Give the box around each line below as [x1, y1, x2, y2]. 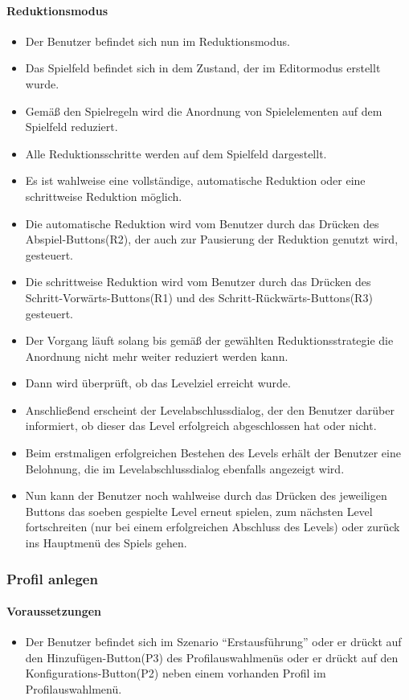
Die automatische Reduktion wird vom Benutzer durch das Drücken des [25, 215, 379, 231]
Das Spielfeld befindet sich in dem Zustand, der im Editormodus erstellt [25, 59, 381, 76]
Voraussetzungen [6, 603, 102, 620]
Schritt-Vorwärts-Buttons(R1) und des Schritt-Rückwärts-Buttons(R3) [25, 289, 373, 305]
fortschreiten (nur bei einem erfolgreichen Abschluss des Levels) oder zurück [25, 518, 400, 535]
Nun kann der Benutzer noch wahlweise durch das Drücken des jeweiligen [25, 487, 387, 504]
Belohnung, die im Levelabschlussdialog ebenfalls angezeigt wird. [25, 460, 345, 477]
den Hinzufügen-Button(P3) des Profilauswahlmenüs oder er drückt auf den [25, 649, 399, 665]
